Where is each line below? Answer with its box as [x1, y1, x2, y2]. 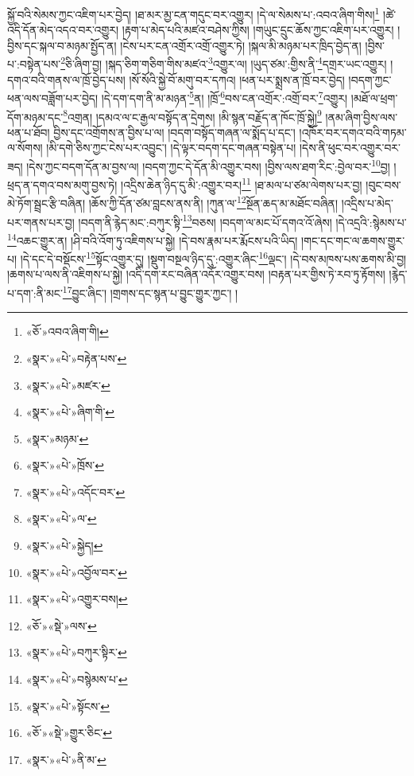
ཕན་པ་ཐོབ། [7, 123, 50, 140]
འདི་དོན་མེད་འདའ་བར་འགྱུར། [7, 21, 119, 38]
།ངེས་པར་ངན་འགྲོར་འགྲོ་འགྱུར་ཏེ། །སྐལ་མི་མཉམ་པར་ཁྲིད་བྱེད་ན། [120, 37, 362, 53]
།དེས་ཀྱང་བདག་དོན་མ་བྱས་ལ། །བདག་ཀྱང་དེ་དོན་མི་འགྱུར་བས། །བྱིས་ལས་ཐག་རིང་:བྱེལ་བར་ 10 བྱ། [26, 155, 390, 174]
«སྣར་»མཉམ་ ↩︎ [25, 430, 89, 446]
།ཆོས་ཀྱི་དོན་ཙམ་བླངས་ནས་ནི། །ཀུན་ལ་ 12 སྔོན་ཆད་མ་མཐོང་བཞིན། [88, 193, 339, 212]
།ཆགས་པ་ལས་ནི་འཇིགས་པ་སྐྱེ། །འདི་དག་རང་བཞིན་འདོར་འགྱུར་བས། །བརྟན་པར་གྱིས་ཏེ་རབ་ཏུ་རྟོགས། [7, 266, 385, 283]
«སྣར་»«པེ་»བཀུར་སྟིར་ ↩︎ [25, 644, 127, 661]
